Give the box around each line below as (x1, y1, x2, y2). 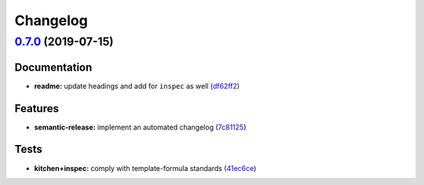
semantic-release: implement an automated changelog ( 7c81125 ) (34, 122, 247, 132)
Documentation (14, 60, 93, 74)
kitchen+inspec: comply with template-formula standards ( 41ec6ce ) (34, 163, 257, 172)
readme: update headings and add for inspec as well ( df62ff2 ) (34, 81, 240, 90)
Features (14, 102, 59, 115)
